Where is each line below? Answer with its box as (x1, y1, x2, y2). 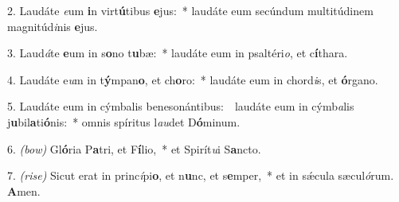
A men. (7, 182, 41, 199)
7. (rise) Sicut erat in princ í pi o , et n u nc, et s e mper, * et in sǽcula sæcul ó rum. (7, 167, 394, 184)
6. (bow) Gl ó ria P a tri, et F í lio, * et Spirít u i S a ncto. (7, 140, 261, 157)
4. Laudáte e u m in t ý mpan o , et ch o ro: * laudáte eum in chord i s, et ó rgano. (7, 71, 378, 87)
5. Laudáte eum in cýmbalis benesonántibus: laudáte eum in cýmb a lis (7, 98, 354, 115)
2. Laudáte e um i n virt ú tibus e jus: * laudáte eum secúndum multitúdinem (7, 2, 374, 18)
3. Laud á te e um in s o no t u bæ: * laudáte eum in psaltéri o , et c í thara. (7, 45, 348, 61)
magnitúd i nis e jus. (7, 17, 98, 34)
